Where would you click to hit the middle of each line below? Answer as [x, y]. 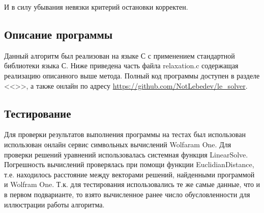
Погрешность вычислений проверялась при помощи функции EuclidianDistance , [129, 164]
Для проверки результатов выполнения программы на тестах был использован [125, 134]
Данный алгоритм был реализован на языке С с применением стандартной [120, 55]
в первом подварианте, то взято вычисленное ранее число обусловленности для [127, 194]
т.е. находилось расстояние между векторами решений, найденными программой [129, 174]
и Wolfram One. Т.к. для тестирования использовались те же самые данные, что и [132, 184]
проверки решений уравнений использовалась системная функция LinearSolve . [126, 154]
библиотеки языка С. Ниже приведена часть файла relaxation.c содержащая [121, 65]
